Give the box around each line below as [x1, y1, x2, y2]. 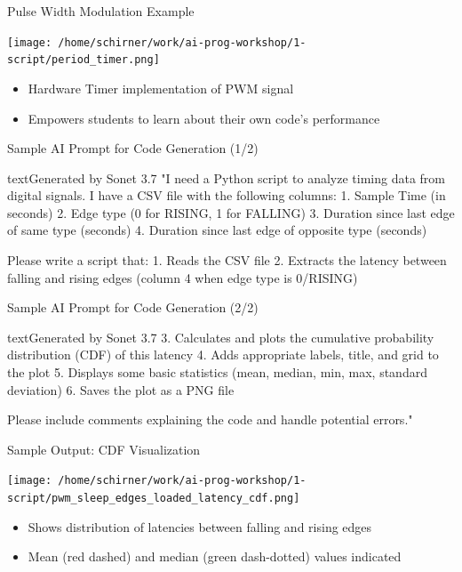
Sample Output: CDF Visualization [7, 439, 201, 458]
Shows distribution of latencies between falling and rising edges [28, 517, 372, 536]
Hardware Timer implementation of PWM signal [28, 78, 294, 97]
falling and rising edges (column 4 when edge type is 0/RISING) [7, 268, 358, 286]
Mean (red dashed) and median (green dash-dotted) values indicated [28, 547, 402, 566]
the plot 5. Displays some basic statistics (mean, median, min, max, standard [7, 363, 427, 382]
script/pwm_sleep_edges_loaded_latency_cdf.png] [7, 492, 300, 505]
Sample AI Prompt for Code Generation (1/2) [7, 139, 259, 157]
